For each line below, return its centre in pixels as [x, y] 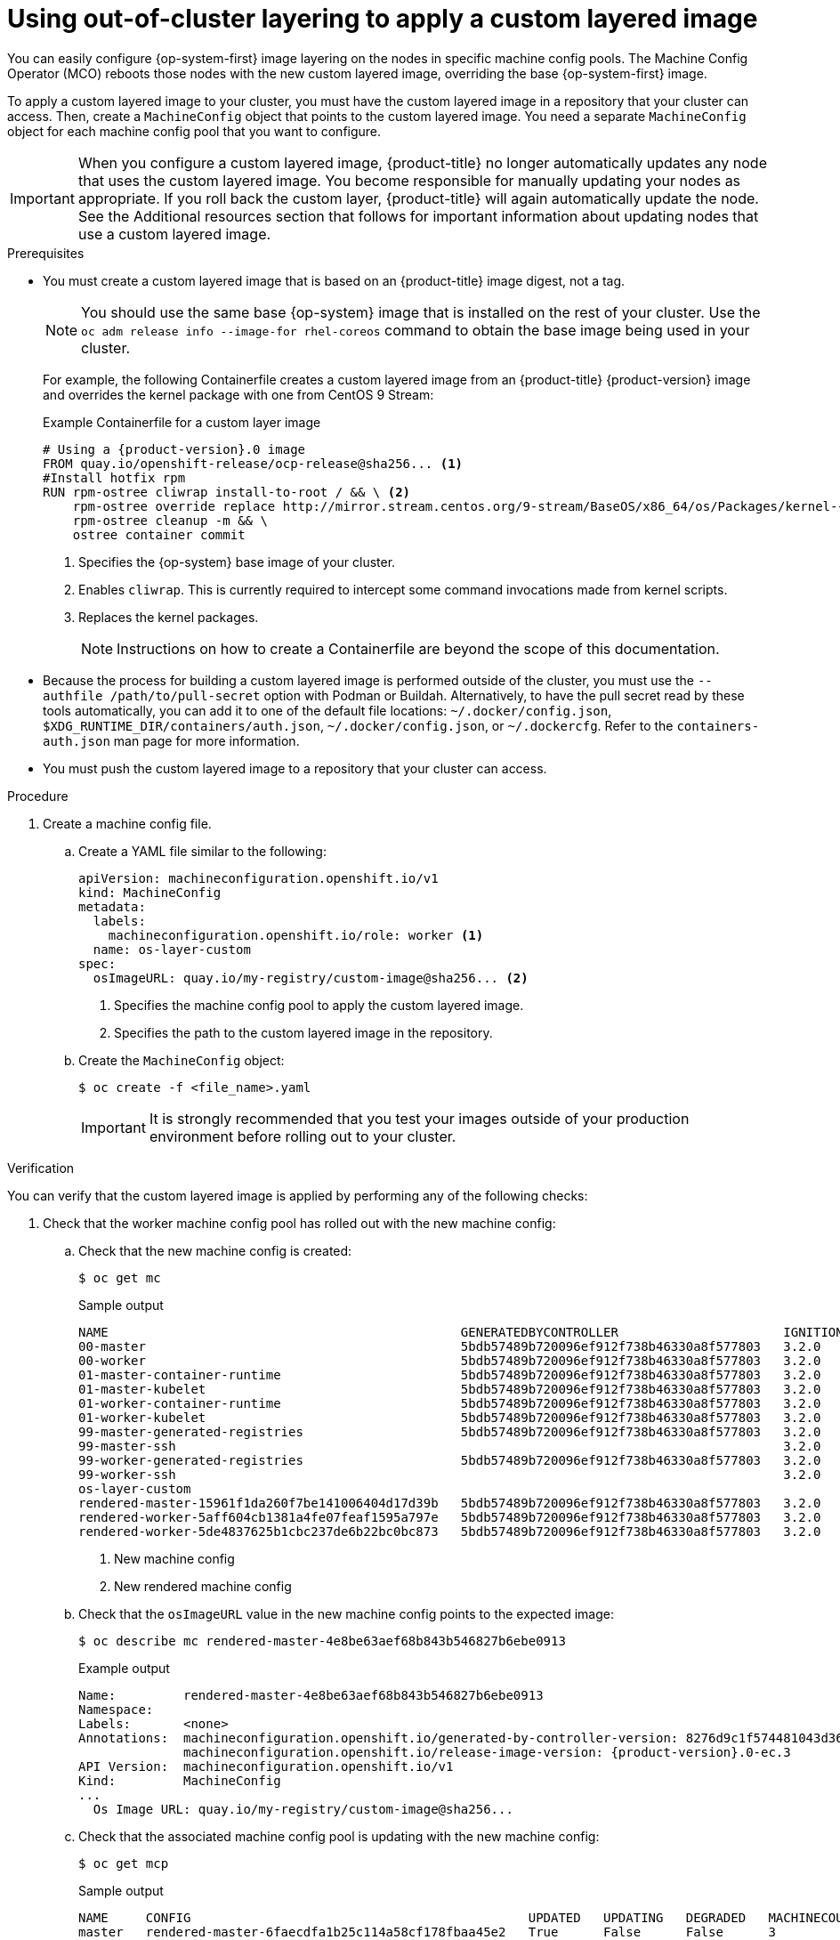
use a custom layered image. [174, 234]
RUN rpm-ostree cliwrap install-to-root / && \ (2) [227, 492]
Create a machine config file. [127, 823]
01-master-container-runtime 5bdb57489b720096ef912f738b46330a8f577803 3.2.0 [450, 1374]
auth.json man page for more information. [171, 740]
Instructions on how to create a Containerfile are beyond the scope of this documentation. [418, 648]
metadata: [112, 906]
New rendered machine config [203, 1586]
